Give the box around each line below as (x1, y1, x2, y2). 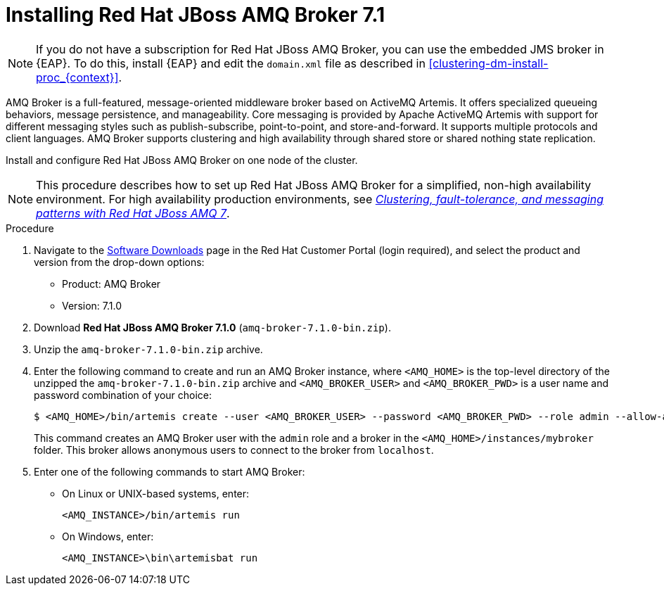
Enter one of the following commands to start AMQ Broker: (34, 465, 305, 478)
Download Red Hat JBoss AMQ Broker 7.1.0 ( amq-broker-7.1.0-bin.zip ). (34, 321, 391, 333)
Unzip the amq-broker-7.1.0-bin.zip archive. (34, 343, 263, 355)
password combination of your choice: (34, 388, 212, 401)
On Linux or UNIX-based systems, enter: (62, 487, 250, 500)
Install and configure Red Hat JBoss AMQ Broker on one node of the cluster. (6, 153, 358, 166)
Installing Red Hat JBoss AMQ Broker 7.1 (6, 3, 385, 27)
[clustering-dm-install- (428, 56, 549, 70)
